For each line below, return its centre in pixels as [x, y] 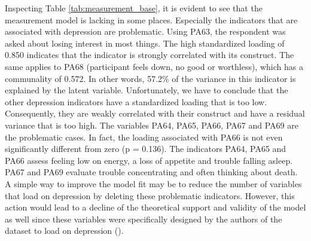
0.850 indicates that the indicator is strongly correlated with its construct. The [150, 55]
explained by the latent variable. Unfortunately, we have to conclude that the [147, 90]
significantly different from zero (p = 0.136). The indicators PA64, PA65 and [146, 149]
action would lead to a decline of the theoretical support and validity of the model [155, 207]
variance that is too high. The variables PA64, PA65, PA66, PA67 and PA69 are [152, 125]
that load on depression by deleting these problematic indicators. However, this [150, 195]
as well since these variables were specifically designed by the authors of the [144, 219]
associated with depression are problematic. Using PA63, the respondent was [145, 31]
